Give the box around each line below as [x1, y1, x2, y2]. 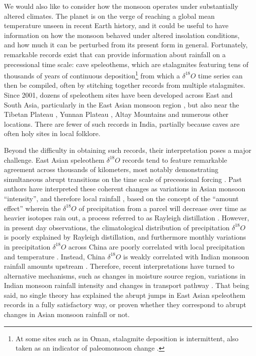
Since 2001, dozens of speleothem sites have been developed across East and [4, 90, 233, 100]
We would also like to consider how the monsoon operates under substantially [4, 1, 238, 11]
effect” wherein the [4, 203, 61, 213]
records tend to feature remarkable [122, 154, 227, 165]
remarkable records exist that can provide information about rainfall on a [4, 49, 226, 59]
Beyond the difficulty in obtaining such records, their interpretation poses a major [4, 144, 252, 155]
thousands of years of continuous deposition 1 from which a [4, 69, 180, 80]
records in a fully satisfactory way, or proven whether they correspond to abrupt [4, 299, 246, 310]
